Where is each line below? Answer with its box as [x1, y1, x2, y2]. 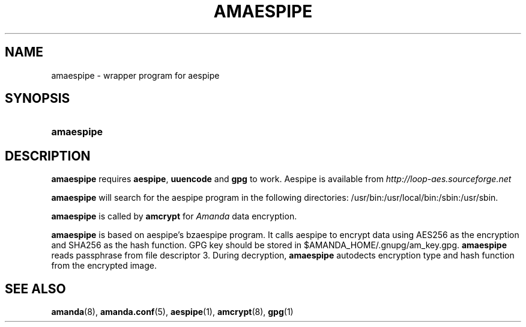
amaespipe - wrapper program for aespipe [51, 70, 220, 81]
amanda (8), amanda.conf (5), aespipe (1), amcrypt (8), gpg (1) [51, 307, 294, 317]
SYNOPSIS [5, 91, 70, 106]
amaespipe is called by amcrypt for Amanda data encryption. [51, 211, 297, 222]
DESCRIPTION [5, 148, 91, 163]
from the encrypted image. [51, 260, 157, 271]
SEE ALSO [5, 281, 66, 296]
